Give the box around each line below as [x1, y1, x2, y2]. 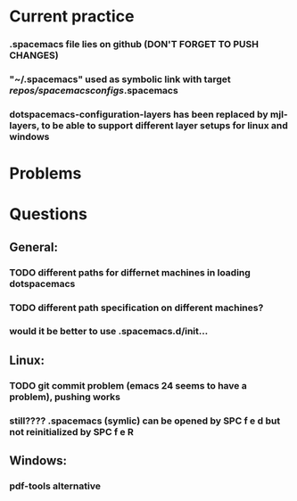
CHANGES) [9, 49, 60, 62]
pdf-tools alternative [9, 480, 101, 492]
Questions [9, 204, 87, 225]
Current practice [9, 6, 135, 27]
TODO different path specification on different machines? [9, 301, 264, 314]
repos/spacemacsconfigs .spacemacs [9, 85, 178, 97]
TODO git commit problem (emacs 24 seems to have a [9, 379, 247, 391]
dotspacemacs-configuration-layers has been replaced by [9, 108, 269, 120]
